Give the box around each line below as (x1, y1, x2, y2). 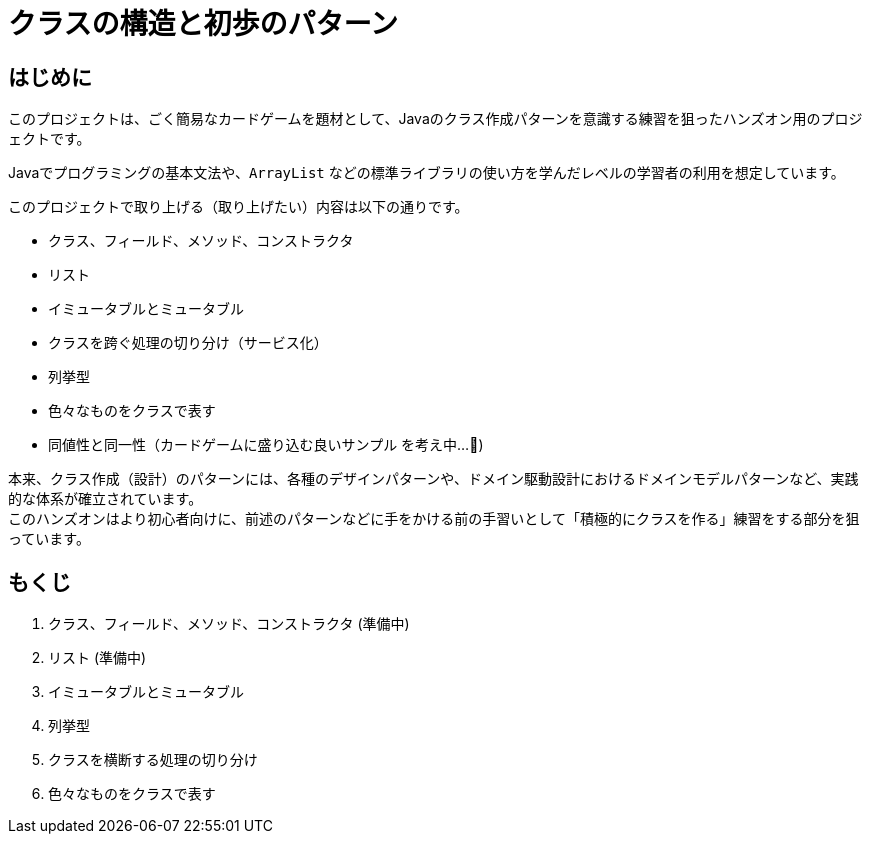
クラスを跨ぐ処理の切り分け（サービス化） (48, 334, 328, 352)
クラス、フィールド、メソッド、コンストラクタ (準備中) (48, 615, 410, 633)
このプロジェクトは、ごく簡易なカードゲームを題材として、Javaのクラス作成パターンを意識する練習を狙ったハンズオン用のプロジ (8, 110, 863, 128)
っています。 (8, 530, 90, 548)
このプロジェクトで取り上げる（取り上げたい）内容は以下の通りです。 (8, 198, 469, 216)
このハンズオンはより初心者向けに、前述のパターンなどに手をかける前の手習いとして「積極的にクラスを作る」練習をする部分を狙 (8, 510, 860, 528)
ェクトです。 (8, 130, 91, 148)
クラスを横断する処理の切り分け (48, 751, 258, 769)
